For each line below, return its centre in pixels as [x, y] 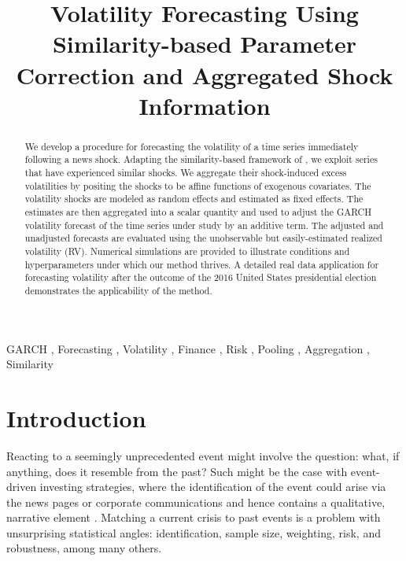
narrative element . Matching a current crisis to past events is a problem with [194, 517]
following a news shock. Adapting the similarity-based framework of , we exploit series [201, 159]
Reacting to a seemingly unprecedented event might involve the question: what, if [203, 455]
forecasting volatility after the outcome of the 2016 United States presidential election [201, 277]
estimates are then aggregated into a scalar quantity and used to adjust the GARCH [198, 212]
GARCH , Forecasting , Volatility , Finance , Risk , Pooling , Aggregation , [188, 348]
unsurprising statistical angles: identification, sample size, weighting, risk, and [194, 532]
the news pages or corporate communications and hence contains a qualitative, [196, 502]
